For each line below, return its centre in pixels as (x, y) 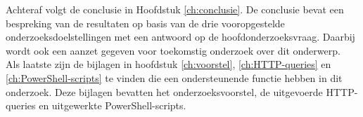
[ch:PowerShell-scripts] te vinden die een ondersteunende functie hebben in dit (174, 77)
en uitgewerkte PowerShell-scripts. (113, 105)
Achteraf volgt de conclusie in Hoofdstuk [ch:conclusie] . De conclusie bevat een (175, 9)
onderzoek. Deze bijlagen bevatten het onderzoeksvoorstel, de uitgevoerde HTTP (180, 91)
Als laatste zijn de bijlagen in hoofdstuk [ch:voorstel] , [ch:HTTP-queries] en (168, 64)
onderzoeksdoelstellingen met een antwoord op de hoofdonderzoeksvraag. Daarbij (180, 37)
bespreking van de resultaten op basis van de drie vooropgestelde (145, 23)
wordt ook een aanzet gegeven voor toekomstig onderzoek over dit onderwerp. (173, 50)
